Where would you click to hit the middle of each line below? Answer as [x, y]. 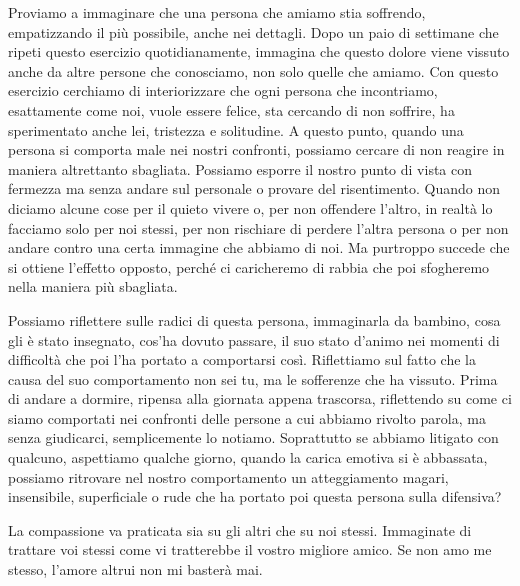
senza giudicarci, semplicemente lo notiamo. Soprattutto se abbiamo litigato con [253, 437]
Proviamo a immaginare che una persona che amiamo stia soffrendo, [217, 12]
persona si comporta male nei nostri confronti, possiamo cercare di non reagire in [256, 149]
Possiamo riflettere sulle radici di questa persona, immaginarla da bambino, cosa [254, 319]
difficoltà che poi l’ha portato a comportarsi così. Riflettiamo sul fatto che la [242, 359]
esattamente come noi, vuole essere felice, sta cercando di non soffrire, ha [231, 109]
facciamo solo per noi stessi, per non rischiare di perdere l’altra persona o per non [258, 227]
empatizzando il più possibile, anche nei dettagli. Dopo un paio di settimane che [253, 31]
